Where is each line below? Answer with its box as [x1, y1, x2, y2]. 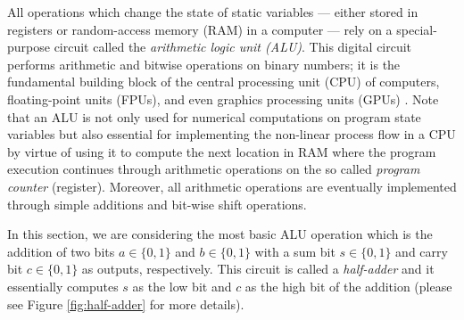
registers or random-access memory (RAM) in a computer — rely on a [7, 20, 393, 38]
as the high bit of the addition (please [244, 276, 452, 295]
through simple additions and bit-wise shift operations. [7, 194, 307, 213]
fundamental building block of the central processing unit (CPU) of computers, [7, 72, 440, 91]
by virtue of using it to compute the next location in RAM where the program [7, 142, 436, 160]
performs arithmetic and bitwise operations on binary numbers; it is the [7, 54, 401, 73]
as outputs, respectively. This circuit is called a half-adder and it [81, 259, 435, 278]
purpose [7, 37, 50, 56]
